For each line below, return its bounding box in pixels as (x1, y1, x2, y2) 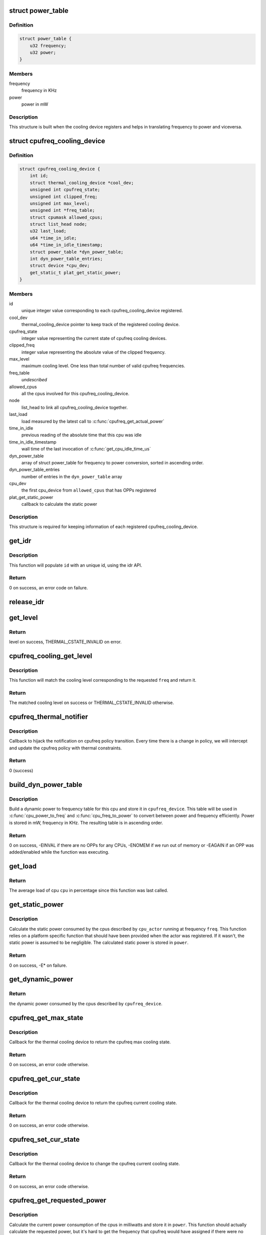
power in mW (21, 101, 49, 107)
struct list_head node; (30, 221, 87, 227)
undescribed (21, 377, 47, 383)
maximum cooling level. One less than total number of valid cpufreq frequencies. (21, 363, 186, 369)
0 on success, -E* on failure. (9, 962, 67, 968)
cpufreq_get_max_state (9, 1013, 84, 1022)
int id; (30, 173, 49, 179)
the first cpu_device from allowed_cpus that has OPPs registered (21, 487, 156, 494)
